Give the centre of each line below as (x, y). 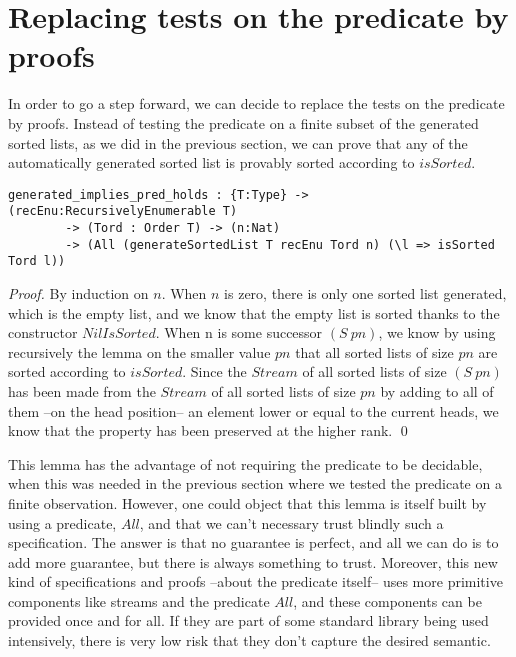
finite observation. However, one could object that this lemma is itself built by (247, 502)
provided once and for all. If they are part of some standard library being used (248, 620)
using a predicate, (62, 522)
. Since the (214, 371)
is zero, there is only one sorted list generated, (365, 292)
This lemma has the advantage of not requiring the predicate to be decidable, (245, 463)
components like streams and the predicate (139, 600)
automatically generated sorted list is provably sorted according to (211, 162)
